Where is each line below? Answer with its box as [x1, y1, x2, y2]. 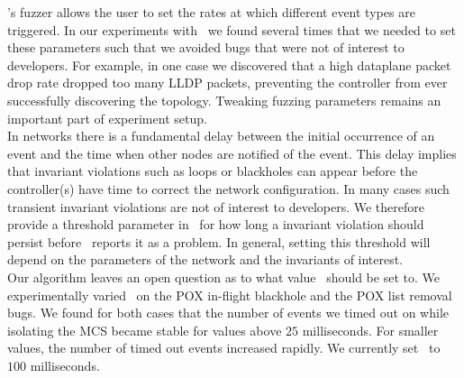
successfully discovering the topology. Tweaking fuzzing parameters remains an [7, 90, 441, 109]
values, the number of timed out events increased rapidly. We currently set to [7, 338, 441, 357]
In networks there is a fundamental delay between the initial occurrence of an [7, 126, 435, 145]
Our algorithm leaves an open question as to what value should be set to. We [7, 267, 440, 286]
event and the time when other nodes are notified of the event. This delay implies [7, 143, 457, 162]
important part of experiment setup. [7, 108, 207, 127]
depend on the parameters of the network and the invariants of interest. [7, 250, 404, 269]
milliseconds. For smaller [302, 320, 439, 339]
